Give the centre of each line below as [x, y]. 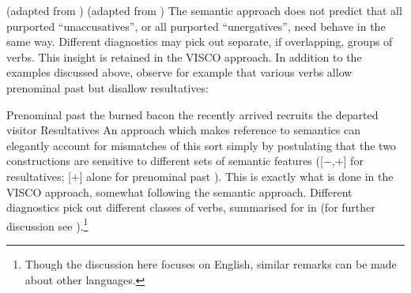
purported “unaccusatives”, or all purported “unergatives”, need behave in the [196, 26]
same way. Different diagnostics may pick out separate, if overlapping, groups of [200, 41]
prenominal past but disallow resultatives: [107, 87]
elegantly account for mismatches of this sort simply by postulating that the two [201, 145]
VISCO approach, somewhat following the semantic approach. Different [179, 192]
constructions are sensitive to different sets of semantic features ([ [165, 161]
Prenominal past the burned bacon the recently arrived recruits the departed [192, 114]
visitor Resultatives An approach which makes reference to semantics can [183, 130]
